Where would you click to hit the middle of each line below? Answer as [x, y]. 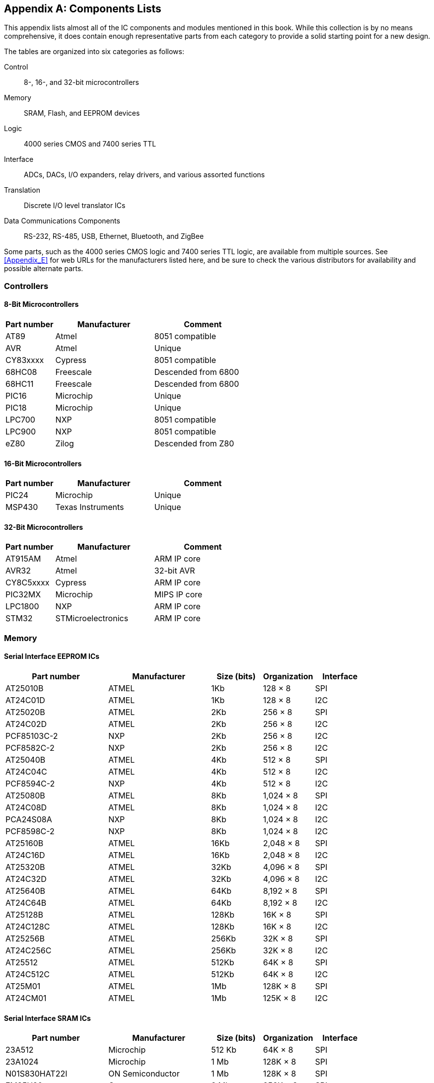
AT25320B [25, 867]
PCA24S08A [29, 820]
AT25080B [25, 796]
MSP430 [22, 507]
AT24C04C [26, 772]
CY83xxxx [25, 360]
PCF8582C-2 [30, 748]
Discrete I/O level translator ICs [75, 206]
